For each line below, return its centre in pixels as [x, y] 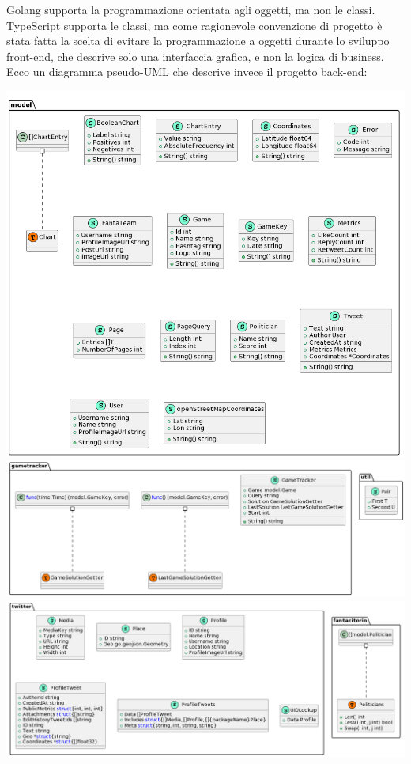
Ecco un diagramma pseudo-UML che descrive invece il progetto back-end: [187, 72]
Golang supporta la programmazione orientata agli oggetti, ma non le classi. [191, 9]
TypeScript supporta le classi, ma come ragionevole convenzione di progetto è [194, 25]
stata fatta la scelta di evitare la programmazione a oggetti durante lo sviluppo [198, 41]
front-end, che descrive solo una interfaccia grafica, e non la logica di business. [195, 56]
